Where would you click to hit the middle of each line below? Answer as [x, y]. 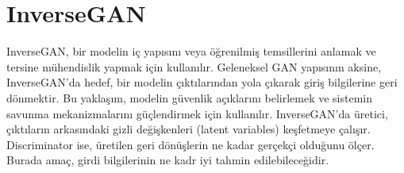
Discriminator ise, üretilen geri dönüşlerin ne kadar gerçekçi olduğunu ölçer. [190, 144]
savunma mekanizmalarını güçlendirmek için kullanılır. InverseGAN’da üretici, [197, 113]
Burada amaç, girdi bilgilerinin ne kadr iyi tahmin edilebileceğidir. [168, 160]
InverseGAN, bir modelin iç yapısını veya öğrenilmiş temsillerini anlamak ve [191, 51]
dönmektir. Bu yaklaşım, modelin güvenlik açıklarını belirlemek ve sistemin [190, 97]
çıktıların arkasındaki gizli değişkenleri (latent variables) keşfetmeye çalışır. [189, 129]
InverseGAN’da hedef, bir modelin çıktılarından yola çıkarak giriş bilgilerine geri [202, 82]
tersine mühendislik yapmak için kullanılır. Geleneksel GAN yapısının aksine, [194, 66]
